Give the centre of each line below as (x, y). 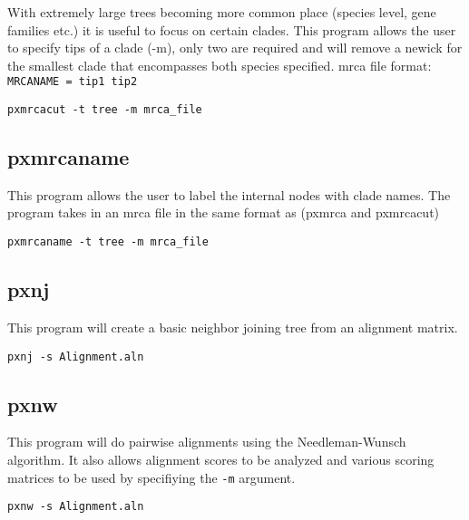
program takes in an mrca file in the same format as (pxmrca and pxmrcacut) (224, 212)
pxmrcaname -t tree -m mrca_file (108, 242)
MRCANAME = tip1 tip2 (73, 82)
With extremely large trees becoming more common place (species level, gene (222, 12)
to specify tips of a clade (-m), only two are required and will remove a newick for (235, 48)
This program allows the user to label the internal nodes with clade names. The (229, 194)
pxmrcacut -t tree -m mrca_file (105, 110)
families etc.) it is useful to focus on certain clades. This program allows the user (232, 29)
